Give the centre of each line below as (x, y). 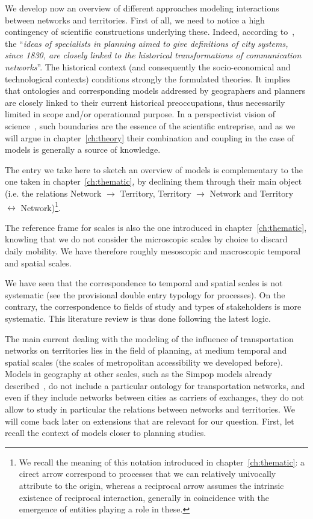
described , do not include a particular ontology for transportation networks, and (155, 385)
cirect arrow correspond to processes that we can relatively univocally (147, 474)
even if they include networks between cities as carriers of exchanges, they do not (154, 397)
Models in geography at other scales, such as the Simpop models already (138, 374)
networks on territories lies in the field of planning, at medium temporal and (146, 350)
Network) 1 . (41, 206)
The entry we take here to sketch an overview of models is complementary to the (154, 169)
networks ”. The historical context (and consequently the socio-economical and (148, 66)
